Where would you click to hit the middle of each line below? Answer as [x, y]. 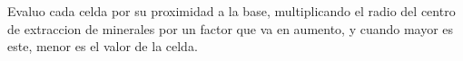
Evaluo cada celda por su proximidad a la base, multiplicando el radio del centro [231, 11]
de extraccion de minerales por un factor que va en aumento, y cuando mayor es [231, 28]
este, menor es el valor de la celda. [103, 46]
